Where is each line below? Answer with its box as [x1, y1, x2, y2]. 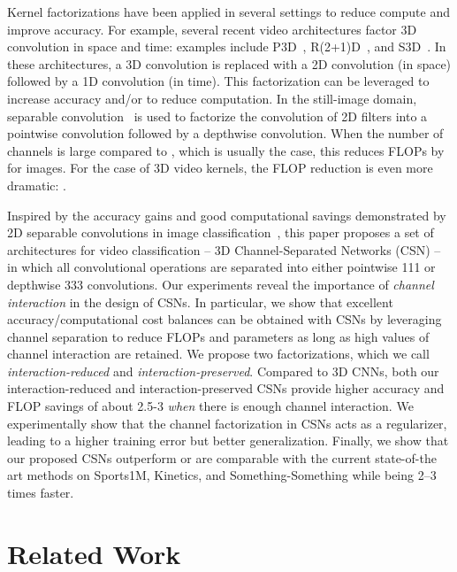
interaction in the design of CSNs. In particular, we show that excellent [7, 292, 393, 311]
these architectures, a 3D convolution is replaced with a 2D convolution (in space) [7, 54, 452, 73]
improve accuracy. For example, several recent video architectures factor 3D [7, 19, 417, 38]
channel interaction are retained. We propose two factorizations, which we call [7, 344, 430, 363]
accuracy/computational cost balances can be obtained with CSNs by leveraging [7, 310, 442, 329]
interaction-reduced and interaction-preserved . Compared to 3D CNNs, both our [7, 361, 439, 380]
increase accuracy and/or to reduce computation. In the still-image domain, [7, 89, 417, 107]
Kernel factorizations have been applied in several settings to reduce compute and [7, 3, 450, 20]
